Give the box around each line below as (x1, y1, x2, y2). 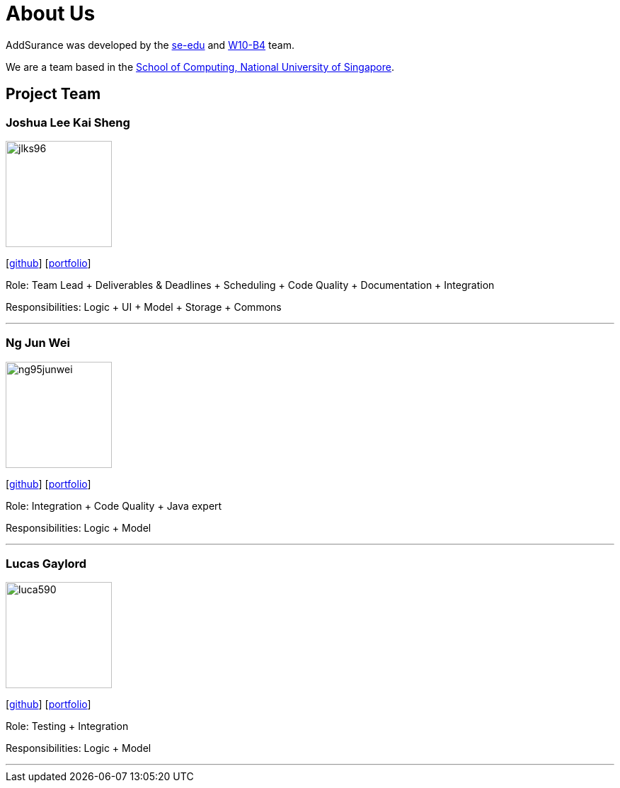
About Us (6, 1, 96, 25)
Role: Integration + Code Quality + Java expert (6, 499, 222, 512)
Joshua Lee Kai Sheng (6, 115, 130, 130)
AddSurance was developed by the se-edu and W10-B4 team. (6, 38, 294, 51)
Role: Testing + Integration (6, 720, 129, 733)
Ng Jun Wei (6, 336, 70, 350)
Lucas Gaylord (6, 556, 87, 571)
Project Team (6, 85, 101, 103)
